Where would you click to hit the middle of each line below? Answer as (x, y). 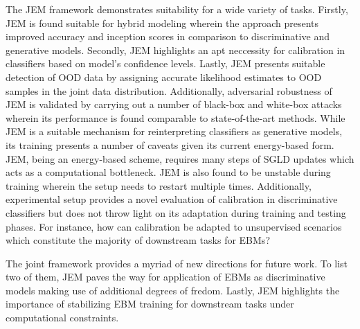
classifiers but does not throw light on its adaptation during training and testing (176, 212)
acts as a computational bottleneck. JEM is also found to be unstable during (168, 172)
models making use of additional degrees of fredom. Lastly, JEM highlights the (173, 290)
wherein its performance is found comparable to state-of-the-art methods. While (175, 117)
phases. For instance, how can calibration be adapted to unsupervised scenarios (174, 226)
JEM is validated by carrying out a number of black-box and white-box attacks (174, 104)
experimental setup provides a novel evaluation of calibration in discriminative (172, 199)
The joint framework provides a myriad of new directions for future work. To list (177, 263)
